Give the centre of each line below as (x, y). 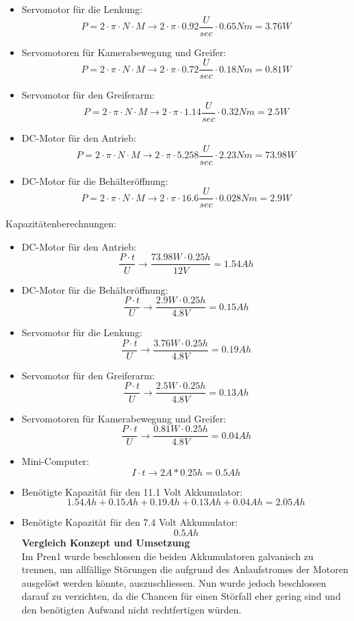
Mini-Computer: (55, 461)
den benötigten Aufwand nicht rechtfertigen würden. (131, 609)
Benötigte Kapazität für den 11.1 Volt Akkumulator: (132, 491)
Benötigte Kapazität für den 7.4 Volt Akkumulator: (130, 522)
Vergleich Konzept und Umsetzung (106, 542)
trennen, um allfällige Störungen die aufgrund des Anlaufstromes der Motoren (185, 569)
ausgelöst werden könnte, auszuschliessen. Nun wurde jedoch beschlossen (174, 582)
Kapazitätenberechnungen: (61, 224)
